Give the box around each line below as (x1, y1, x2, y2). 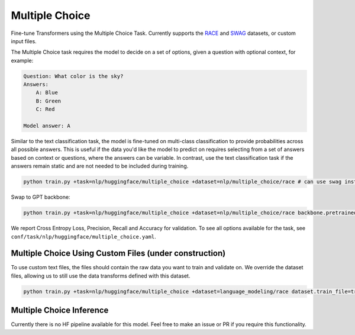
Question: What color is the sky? (23, 73, 124, 79)
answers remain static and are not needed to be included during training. (11, 163, 189, 170)
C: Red (35, 106, 55, 112)
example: (11, 57, 34, 64)
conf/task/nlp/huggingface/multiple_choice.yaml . (11, 233, 156, 240)
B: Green (35, 98, 62, 104)
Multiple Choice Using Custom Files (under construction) (11, 249, 226, 259)
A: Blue (35, 89, 59, 96)
